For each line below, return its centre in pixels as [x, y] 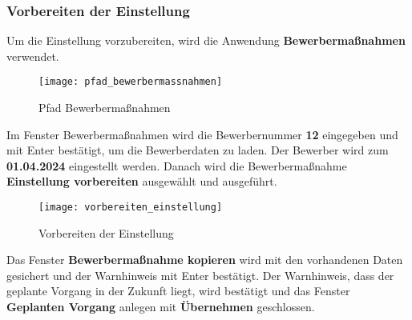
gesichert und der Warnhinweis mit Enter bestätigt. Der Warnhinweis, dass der [200, 275]
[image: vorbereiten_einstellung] [131, 208]
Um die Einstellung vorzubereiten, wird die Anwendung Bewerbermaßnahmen [206, 40]
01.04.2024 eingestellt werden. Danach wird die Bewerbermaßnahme [177, 165]
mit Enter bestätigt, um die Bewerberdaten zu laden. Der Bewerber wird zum [198, 150]
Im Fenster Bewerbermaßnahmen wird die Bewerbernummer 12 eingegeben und [202, 134]
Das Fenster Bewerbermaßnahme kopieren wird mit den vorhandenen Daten [205, 260]
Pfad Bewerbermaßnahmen [105, 108]
